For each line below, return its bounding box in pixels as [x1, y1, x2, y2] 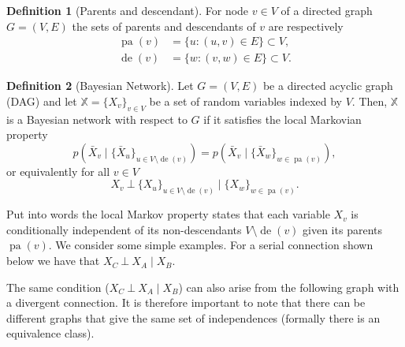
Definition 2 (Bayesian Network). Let [6, 77, 194, 94]
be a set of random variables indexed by [149, 92, 343, 109]
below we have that [6, 252, 100, 269]
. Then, [351, 92, 388, 109]
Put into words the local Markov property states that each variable [6, 206, 330, 222]
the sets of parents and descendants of [72, 17, 256, 34]
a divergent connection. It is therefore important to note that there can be [6, 294, 366, 311]
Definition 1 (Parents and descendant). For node [6, 2, 249, 18]
